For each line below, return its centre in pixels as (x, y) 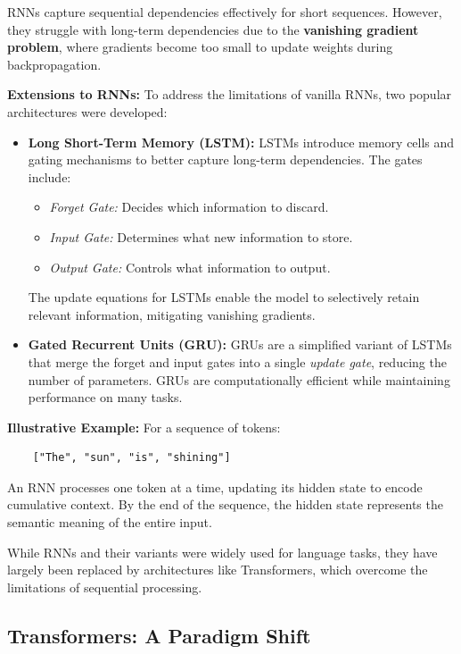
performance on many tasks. (105, 397)
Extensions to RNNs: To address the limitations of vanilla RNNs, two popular (230, 94)
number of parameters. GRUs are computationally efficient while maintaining (239, 379)
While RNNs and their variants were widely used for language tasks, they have (222, 552)
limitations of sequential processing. (105, 587)
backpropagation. (54, 64)
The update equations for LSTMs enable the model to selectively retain (224, 297)
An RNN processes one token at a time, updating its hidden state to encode (215, 486)
